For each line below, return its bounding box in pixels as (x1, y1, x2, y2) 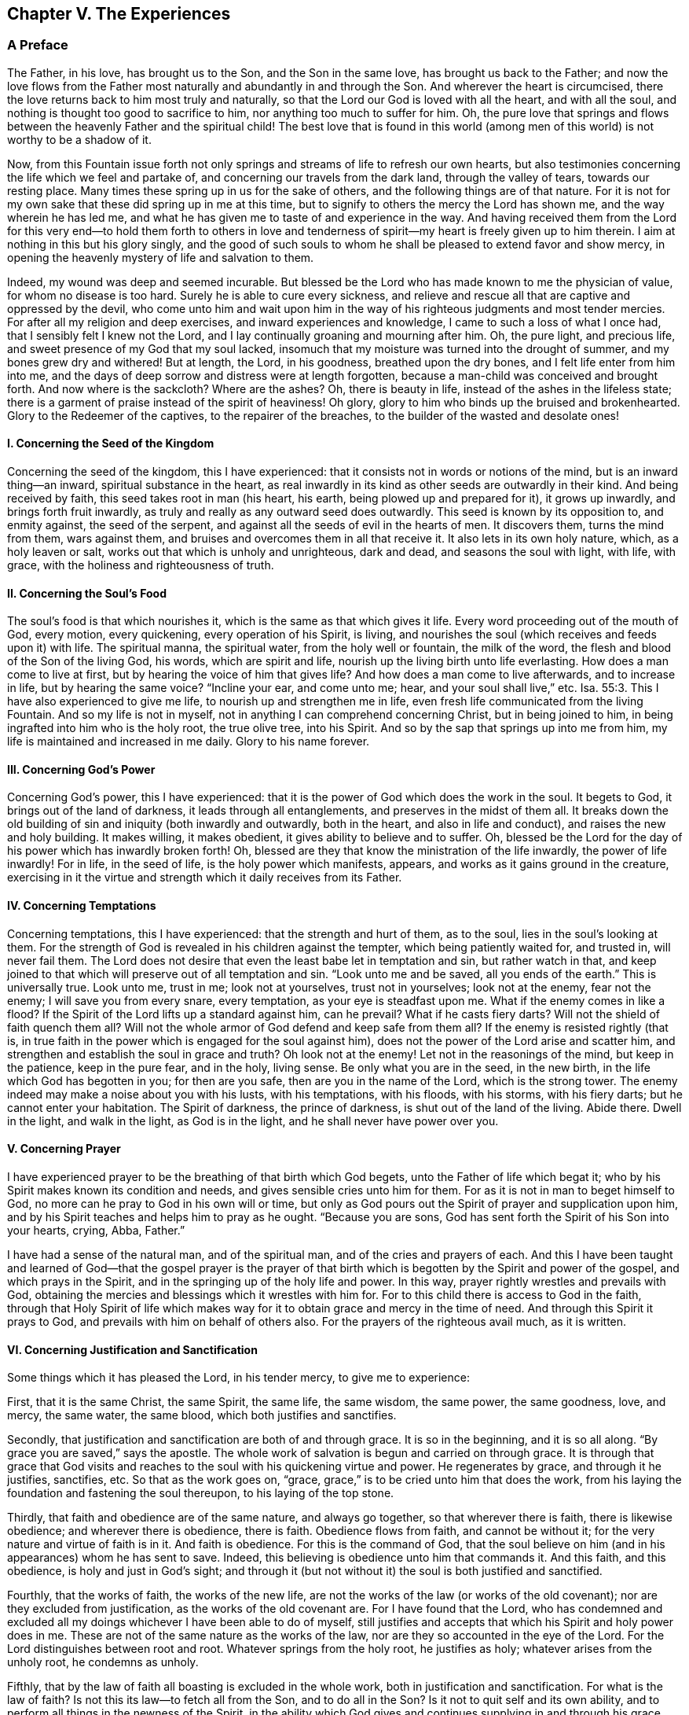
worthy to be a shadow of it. (7, 132, 152, 146)
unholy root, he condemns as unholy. (7, 1655, 199, 1669)
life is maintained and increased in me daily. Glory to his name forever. (7, 734, 370, 749)
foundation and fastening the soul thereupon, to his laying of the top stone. (7, 1486, 394, 1500)
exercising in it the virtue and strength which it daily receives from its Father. (7, 870, 402, 885)
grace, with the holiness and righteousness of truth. (7, 558, 274, 572)
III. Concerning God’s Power (7, 762, 156, 776)
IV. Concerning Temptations (7, 899, 156, 913)
